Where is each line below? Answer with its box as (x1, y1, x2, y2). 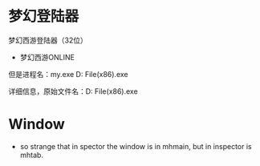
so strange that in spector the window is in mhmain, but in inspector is (19, 141, 252, 151)
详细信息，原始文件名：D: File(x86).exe (8, 86, 138, 96)
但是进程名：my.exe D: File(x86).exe (8, 69, 128, 79)
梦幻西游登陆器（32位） (8, 35, 88, 45)
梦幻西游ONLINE (19, 52, 75, 62)
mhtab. (19, 150, 44, 160)
